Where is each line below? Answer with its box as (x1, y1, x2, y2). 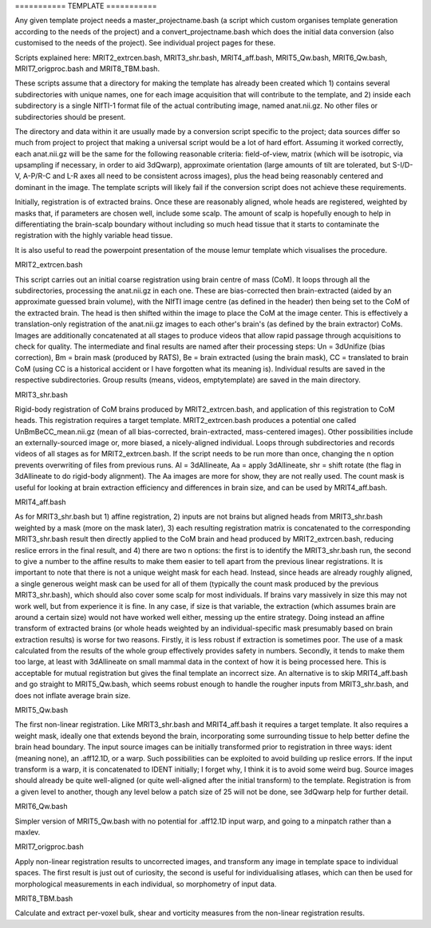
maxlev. (14, 827, 41, 837)
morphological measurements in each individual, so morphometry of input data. (14, 879, 277, 889)
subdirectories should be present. (14, 112, 126, 121)
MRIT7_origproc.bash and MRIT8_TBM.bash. (14, 64, 160, 73)
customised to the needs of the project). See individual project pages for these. (14, 38, 275, 48)
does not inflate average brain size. (14, 690, 131, 700)
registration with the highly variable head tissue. (14, 231, 173, 240)
